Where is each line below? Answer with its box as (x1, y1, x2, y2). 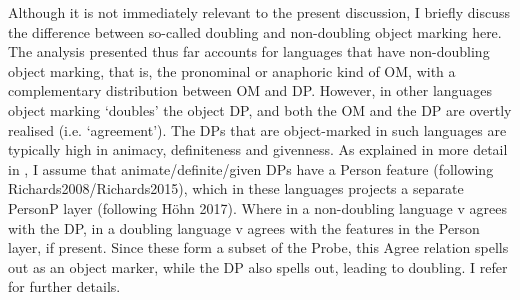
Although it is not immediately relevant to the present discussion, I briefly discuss (8, 2, 510, 22)
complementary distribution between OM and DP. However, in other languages (8, 80, 493, 101)
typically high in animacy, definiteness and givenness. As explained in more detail (8, 139, 508, 160)
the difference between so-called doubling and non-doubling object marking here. (8, 21, 502, 42)
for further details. (8, 276, 121, 297)
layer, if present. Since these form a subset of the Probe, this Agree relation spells (8, 237, 509, 258)
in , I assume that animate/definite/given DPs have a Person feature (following (8, 158, 494, 179)
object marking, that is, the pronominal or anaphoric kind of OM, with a (8, 60, 456, 81)
